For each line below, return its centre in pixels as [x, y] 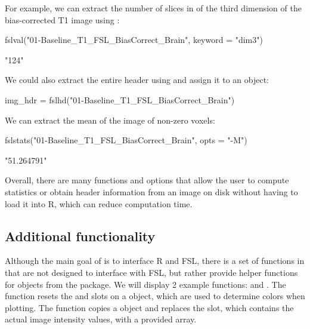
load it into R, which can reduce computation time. [99, 203]
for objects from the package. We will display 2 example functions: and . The [145, 284]
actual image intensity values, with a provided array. [101, 319]
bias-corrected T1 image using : [62, 19]
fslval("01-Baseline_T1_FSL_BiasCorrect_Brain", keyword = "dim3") [134, 40]
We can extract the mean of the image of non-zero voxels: [110, 120]
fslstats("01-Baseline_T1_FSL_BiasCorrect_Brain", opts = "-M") [126, 140]
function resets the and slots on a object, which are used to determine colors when [155, 296]
